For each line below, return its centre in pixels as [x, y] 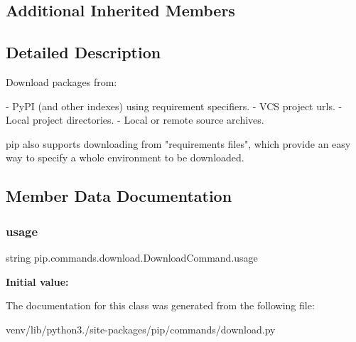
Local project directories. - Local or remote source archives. [135, 120]
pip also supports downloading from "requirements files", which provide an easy [178, 143]
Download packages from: [61, 81]
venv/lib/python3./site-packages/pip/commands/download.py [141, 329]
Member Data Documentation [119, 196]
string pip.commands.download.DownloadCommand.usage [132, 257]
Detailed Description [83, 52]
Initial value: [37, 281]
